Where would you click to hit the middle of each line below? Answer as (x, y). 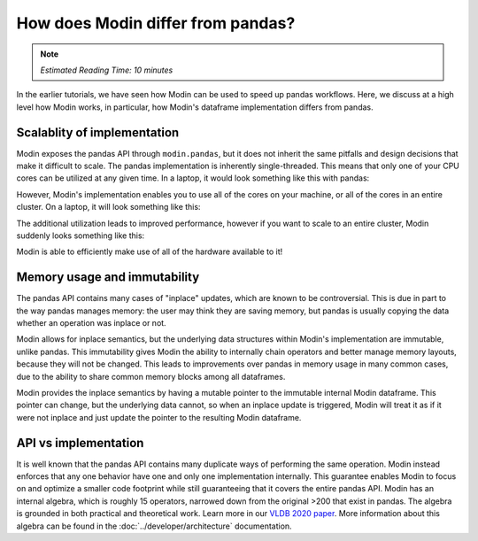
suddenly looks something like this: (81, 236)
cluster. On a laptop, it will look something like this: (108, 207)
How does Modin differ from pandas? (156, 23)
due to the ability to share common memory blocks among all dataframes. (151, 376)
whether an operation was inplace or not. (92, 323)
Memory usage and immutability (108, 278)
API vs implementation (80, 443)
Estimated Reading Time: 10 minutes (107, 70)
